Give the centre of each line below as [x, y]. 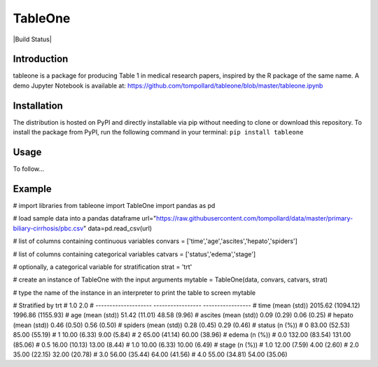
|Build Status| [32, 39]
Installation [38, 105]
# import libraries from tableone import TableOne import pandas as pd [114, 205]
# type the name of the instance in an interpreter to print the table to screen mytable [134, 292]
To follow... [29, 169]
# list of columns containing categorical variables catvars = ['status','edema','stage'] [134, 254]
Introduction [41, 59]
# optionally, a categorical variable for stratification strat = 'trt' [103, 267]
